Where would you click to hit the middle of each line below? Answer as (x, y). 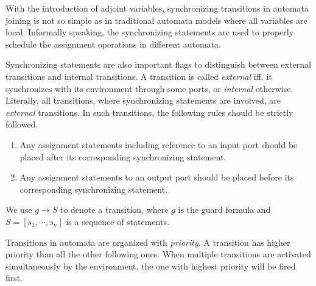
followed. (22, 124)
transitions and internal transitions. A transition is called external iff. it (139, 76)
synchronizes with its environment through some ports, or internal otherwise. (149, 88)
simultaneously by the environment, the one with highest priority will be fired (151, 266)
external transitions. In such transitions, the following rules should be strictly (149, 112)
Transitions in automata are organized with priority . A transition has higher (148, 242)
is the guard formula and (224, 209)
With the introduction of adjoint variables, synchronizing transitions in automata (157, 8)
